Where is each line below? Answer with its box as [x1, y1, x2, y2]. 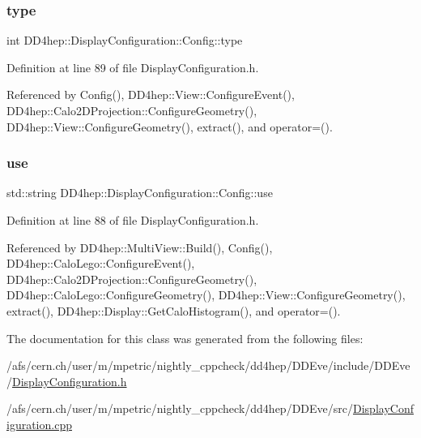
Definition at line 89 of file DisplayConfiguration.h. [6, 58, 259, 75]
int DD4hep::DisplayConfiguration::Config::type [6, 32, 243, 49]
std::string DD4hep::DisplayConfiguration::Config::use [6, 184, 273, 201]
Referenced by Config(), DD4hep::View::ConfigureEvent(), [6, 86, 295, 103]
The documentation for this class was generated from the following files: [6, 329, 364, 346]
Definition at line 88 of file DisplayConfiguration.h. [6, 212, 259, 228]
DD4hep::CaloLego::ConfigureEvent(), [6, 255, 195, 272]
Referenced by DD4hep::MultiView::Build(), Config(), [6, 238, 273, 255]
